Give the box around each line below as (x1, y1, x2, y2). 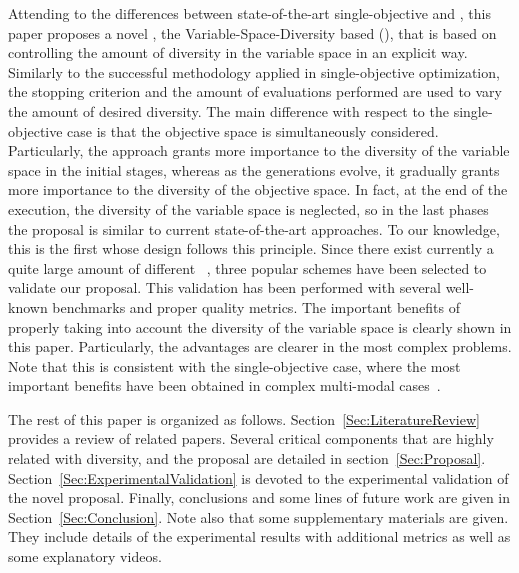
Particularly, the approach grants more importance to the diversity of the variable (8, 140, 510, 161)
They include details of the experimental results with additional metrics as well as (8, 526, 511, 547)
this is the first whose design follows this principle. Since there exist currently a (8, 238, 494, 259)
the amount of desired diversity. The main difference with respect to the (8, 100, 449, 121)
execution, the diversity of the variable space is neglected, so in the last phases (8, 198, 489, 219)
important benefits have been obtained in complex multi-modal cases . (8, 375, 441, 396)
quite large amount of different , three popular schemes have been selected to (8, 257, 487, 278)
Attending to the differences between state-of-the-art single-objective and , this (8, 3, 491, 23)
